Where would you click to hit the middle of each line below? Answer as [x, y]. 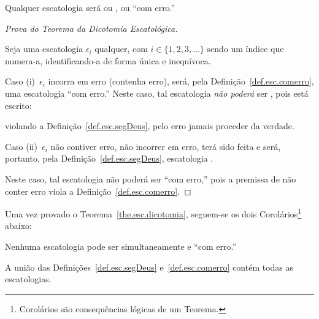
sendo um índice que [245, 49]
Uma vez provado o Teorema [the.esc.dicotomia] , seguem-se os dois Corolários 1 [153, 213]
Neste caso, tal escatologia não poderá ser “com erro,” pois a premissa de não [151, 178]
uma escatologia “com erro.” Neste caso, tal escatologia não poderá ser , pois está [157, 93]
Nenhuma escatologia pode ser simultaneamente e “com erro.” [121, 246]
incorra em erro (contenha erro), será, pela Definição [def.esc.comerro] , [181, 81]
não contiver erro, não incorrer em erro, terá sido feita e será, [166, 146]
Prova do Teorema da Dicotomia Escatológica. [91, 28]
